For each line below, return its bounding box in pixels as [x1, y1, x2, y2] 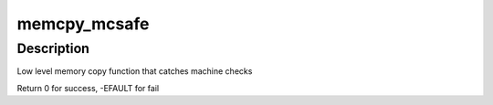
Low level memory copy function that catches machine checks [16, 66, 253, 77]
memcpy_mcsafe [16, 14, 150, 34]
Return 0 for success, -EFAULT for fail [16, 82, 160, 93]
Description [16, 40, 90, 57]
